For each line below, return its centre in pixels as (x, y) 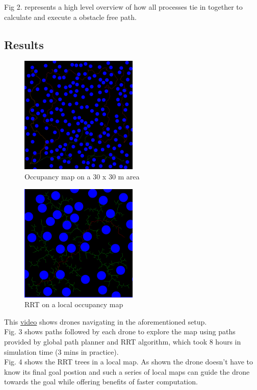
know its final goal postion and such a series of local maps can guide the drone (127, 371)
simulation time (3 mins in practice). (61, 351)
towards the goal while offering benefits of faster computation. (101, 382)
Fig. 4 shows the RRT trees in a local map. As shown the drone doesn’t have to (128, 362)
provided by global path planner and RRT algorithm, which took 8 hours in (123, 341)
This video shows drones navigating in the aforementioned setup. (106, 321)
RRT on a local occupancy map (74, 304)
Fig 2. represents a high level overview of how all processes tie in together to (123, 7)
